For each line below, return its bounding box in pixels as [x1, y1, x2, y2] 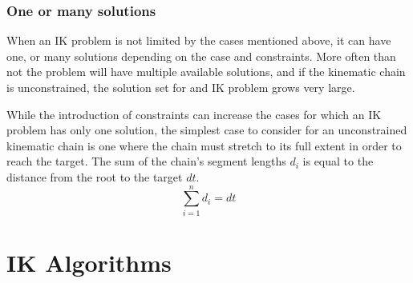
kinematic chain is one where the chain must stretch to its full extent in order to [6, 137, 402, 153]
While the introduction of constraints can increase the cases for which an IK [6, 106, 382, 122]
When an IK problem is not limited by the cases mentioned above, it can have [6, 32, 391, 49]
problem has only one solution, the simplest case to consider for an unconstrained [6, 122, 407, 138]
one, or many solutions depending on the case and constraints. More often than [6, 47, 396, 64]
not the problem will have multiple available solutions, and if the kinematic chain [6, 63, 406, 80]
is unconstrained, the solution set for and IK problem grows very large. [6, 79, 355, 95]
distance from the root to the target [6, 168, 183, 185]
